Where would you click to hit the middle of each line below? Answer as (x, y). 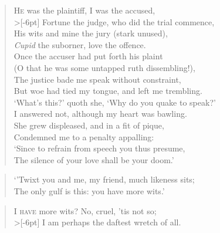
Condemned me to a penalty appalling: (84, 136)
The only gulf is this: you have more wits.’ (89, 190)
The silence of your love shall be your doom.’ (94, 159)
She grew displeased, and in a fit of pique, (89, 125)
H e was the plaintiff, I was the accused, (84, 10)
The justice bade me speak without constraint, (97, 79)
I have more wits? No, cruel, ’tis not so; (85, 210)
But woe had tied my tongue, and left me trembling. (108, 91)
